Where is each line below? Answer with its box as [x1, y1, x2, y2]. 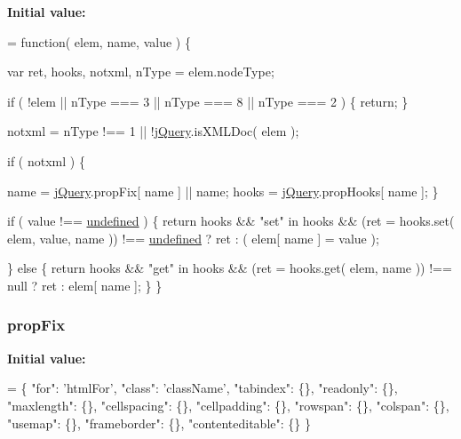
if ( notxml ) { [7, 151, 85, 170]
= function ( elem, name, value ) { [7, 32, 191, 51]
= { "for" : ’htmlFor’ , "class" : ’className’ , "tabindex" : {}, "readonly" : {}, [7, 379, 398, 397]
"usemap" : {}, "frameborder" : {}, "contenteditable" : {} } [7, 413, 311, 432]
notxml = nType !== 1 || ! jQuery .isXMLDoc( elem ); [7, 122, 299, 140]
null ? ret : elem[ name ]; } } [7, 275, 163, 294]
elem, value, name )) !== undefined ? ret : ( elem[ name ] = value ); [7, 228, 379, 247]
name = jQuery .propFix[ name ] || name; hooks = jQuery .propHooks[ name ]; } [7, 181, 439, 200]
